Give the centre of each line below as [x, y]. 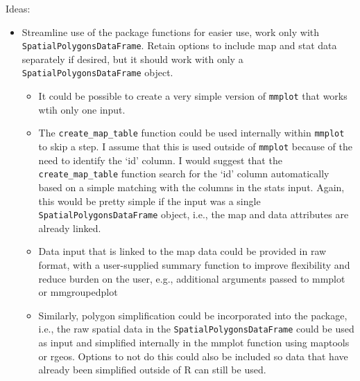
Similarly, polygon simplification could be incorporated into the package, [193, 315]
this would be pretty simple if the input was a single [149, 201]
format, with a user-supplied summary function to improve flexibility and [194, 264]
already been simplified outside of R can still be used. [152, 370]
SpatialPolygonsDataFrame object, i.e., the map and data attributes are [194, 214]
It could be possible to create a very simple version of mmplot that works [193, 96]
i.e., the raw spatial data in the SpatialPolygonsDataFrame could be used [196, 329]
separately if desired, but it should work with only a [132, 59]
